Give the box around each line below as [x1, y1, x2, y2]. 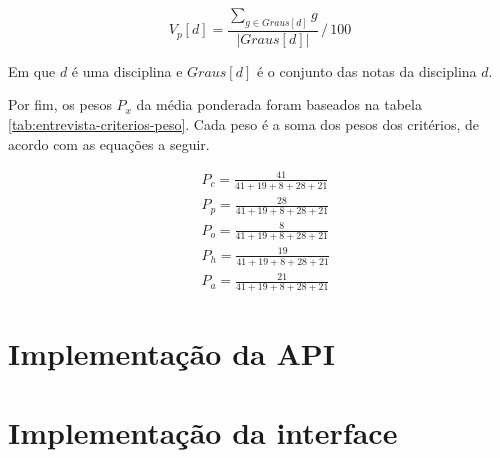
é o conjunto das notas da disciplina [256, 60, 477, 81]
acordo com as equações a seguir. [8, 133, 210, 154]
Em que [8, 60, 56, 81]
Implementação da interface [8, 411, 398, 452]
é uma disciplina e [71, 60, 183, 81]
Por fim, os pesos [8, 94, 112, 115]
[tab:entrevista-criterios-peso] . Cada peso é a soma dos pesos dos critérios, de [8, 114, 480, 135]
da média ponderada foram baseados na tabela [136, 94, 422, 115]
